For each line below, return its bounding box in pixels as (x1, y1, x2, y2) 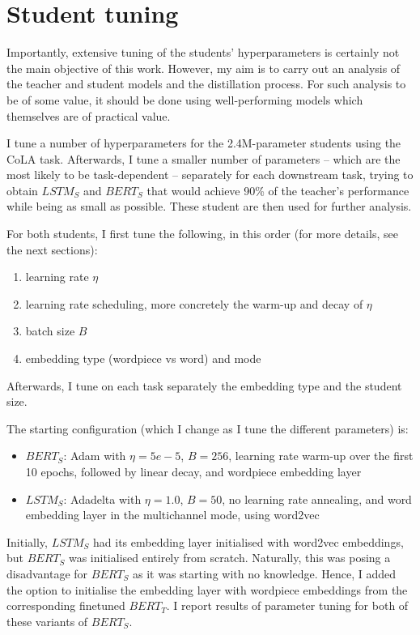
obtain (6, 181, 38, 198)
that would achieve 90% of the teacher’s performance (146, 181, 409, 198)
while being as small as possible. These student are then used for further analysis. (6, 198, 412, 215)
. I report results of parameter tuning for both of (166, 597, 409, 614)
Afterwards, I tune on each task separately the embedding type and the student (6, 377, 402, 394)
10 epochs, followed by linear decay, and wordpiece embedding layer (25, 463, 362, 479)
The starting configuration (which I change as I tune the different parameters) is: (6, 420, 409, 437)
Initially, (6, 533, 48, 550)
